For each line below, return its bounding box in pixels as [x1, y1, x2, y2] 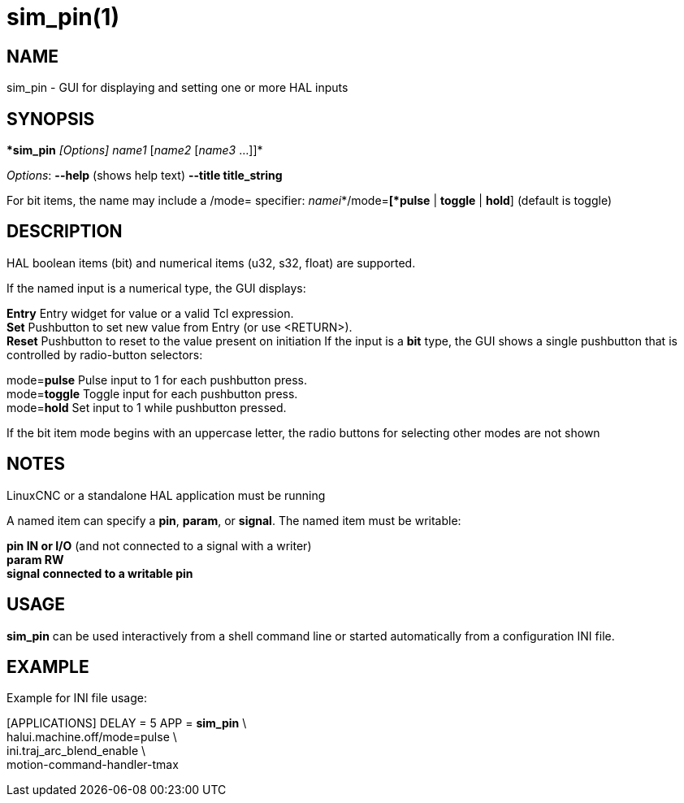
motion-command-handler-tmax [6, 757, 179, 772]
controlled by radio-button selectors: [6, 347, 203, 362]
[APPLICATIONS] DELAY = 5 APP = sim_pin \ [6, 716, 247, 731]
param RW [6, 552, 64, 566]
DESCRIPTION [6, 221, 123, 242]
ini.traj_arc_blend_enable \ [6, 744, 146, 758]
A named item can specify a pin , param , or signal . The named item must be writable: [6, 513, 461, 527]
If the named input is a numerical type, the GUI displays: [6, 280, 306, 295]
